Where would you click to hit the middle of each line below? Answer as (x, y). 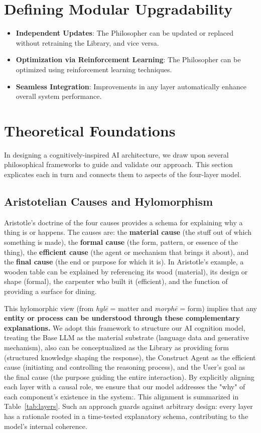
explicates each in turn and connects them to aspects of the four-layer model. (123, 174)
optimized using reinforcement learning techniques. (94, 69)
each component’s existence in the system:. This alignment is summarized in (121, 396)
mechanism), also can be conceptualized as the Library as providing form (116, 347)
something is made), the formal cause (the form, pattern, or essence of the (121, 242)
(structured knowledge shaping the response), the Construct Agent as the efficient (130, 357)
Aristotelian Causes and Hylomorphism (109, 201)
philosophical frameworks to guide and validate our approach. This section (118, 164)
